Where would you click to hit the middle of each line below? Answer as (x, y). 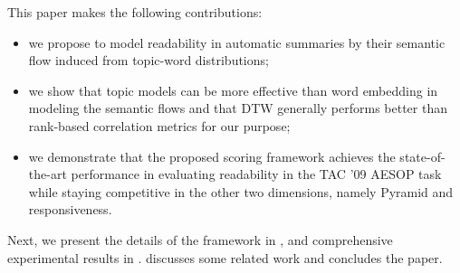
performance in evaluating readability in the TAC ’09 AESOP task (256, 174)
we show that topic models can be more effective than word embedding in (233, 90)
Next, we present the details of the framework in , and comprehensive (200, 239)
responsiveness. (70, 209)
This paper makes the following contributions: (135, 12)
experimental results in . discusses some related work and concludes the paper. (225, 257)
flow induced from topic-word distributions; (149, 60)
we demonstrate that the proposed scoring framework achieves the (212, 156)
